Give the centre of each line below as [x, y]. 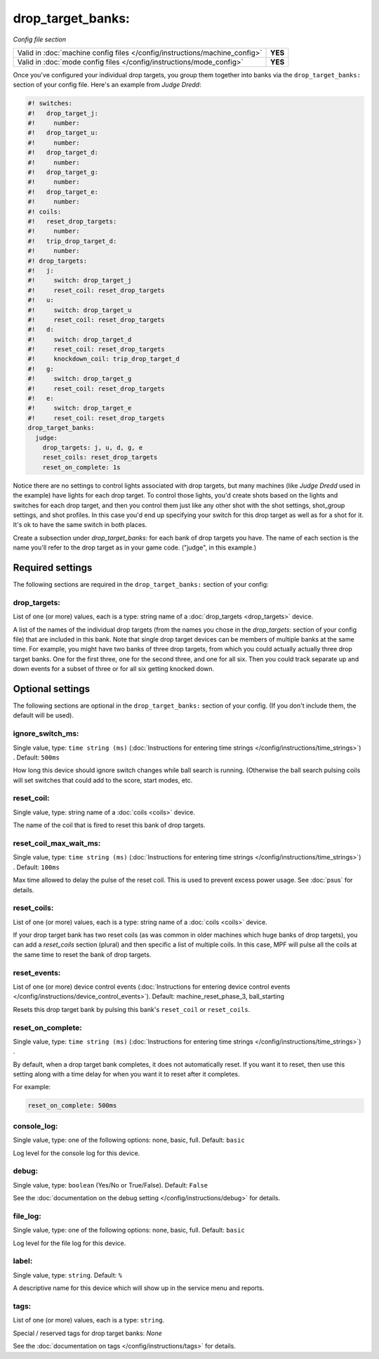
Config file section [40, 39]
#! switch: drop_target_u [80, 310]
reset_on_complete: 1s [81, 467]
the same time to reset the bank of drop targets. [82, 954]
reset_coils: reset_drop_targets [100, 457]
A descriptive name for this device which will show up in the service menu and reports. [139, 1288]
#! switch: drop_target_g [80, 379]
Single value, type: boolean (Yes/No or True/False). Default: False [111, 1185]
